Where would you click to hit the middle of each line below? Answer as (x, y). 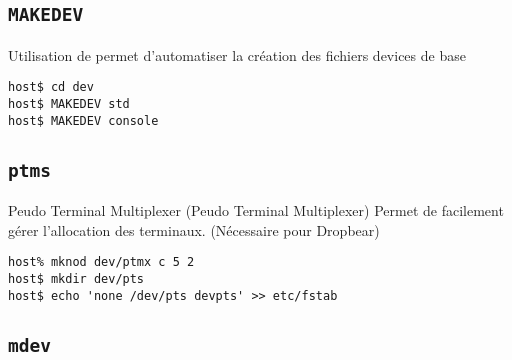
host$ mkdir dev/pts (76, 278)
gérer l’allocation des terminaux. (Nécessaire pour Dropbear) (194, 229)
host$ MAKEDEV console (83, 120)
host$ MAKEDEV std (69, 104)
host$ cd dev (51, 87)
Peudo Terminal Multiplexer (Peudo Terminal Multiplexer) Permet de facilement (256, 210)
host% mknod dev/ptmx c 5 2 (101, 262)
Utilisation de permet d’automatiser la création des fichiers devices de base (237, 54)
